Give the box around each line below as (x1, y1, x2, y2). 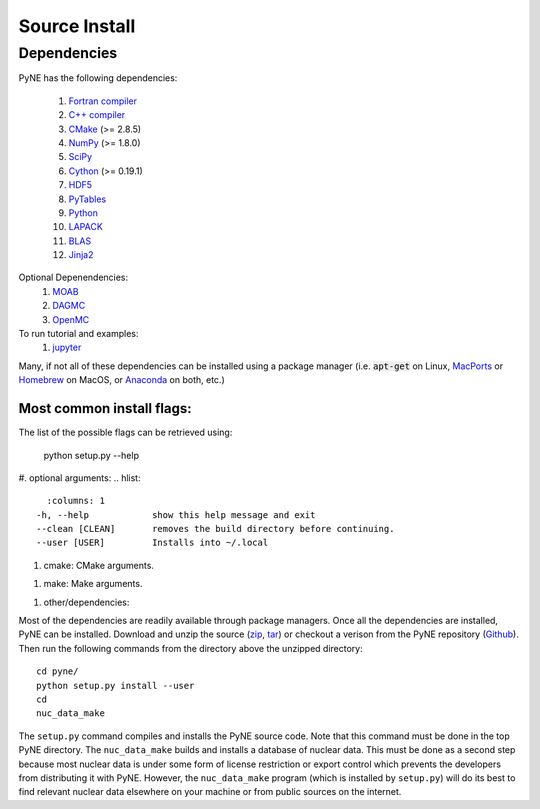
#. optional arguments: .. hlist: (18, 471, 141, 484)
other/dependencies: (43, 596, 130, 608)
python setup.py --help (43, 449, 140, 461)
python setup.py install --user (36, 680, 195, 691)
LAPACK (68, 221, 104, 233)
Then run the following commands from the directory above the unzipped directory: (18, 642, 364, 654)
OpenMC (52, 313, 90, 325)
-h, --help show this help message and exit (36, 509, 316, 520)
